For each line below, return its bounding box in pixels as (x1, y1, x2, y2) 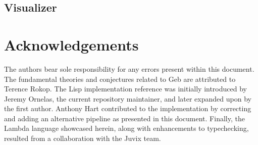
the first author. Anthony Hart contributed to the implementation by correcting (4, 103, 251, 114)
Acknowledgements (4, 34, 139, 55)
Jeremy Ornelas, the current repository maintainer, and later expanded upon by (4, 93, 251, 104)
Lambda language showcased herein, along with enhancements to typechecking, (4, 123, 249, 133)
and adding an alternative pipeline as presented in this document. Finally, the (4, 113, 245, 123)
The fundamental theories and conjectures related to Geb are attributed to (4, 73, 236, 84)
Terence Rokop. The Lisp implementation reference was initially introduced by (4, 83, 247, 94)
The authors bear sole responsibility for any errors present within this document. (4, 63, 254, 74)
